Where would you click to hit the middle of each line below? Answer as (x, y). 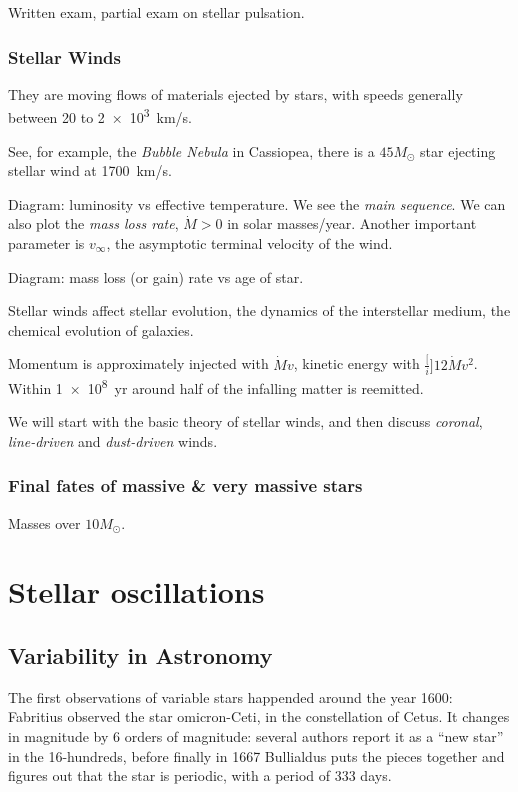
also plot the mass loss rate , (93, 223)
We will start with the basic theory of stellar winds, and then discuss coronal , (245, 421)
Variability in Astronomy (140, 655)
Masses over (44, 522)
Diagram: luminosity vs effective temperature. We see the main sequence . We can (257, 203)
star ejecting (458, 150)
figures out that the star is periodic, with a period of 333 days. (200, 775)
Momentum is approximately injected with (138, 363)
